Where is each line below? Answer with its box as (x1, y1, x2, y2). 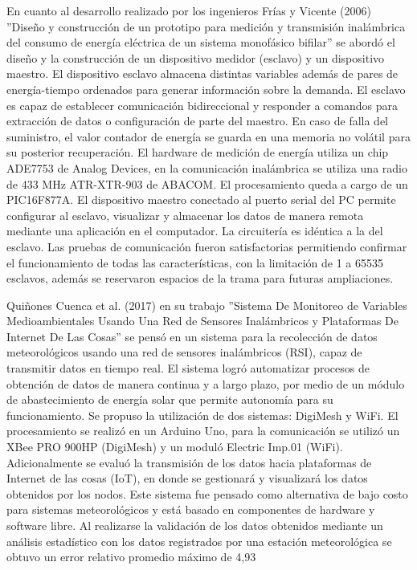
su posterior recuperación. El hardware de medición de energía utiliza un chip (6, 144, 389, 161)
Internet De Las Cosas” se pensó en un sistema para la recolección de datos (6, 328, 378, 344)
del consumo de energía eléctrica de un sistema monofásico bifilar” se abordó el (6, 34, 395, 51)
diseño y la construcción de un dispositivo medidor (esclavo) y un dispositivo (6, 49, 385, 66)
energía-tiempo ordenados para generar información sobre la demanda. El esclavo (6, 80, 406, 97)
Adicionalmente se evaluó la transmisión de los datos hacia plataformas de (6, 454, 372, 470)
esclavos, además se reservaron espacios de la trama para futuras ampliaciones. (6, 270, 394, 287)
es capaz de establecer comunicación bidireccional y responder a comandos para (6, 96, 398, 113)
